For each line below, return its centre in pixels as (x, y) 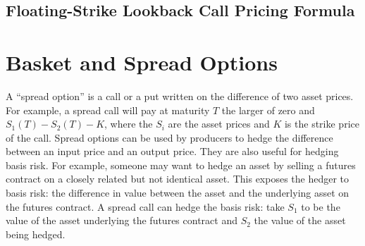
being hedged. (36, 234)
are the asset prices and (219, 124)
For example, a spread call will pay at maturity (108, 110)
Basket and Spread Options (142, 62)
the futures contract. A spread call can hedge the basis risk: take (145, 206)
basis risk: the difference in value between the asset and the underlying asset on (178, 193)
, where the (129, 124)
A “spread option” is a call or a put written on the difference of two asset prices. (180, 96)
